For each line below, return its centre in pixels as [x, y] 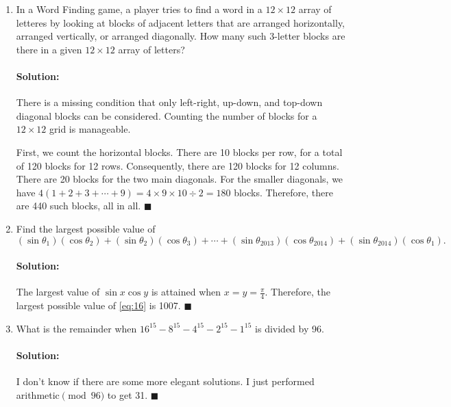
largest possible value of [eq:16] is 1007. [98, 305]
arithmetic [38, 394]
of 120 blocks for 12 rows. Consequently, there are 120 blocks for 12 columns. [178, 165]
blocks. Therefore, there [284, 192]
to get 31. [127, 394]
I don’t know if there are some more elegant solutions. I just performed [165, 381]
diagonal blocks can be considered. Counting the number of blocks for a [167, 115]
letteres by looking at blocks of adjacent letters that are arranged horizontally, [181, 22]
